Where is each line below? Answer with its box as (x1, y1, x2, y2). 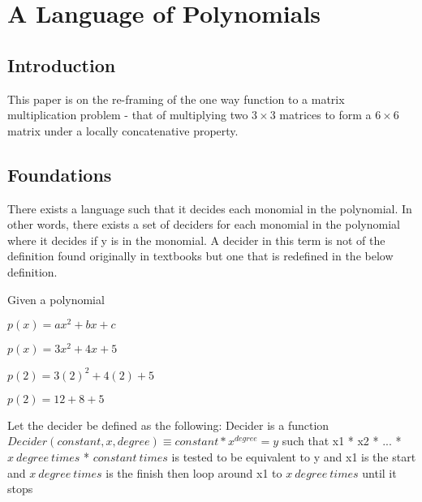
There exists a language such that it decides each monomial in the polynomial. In (7, 200, 412, 217)
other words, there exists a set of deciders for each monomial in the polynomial (7, 216, 400, 233)
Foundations (7, 161, 112, 187)
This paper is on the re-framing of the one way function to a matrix (7, 90, 345, 107)
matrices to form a (279, 106, 372, 123)
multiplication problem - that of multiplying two (7, 106, 248, 123)
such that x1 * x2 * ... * (282, 432, 402, 449)
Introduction (7, 52, 116, 77)
